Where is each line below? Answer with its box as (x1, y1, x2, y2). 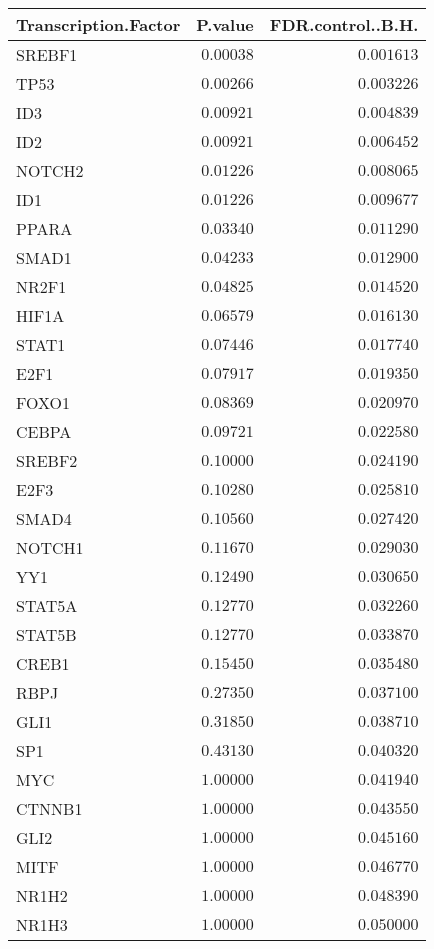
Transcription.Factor (16, 13, 181, 36)
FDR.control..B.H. (269, 13, 419, 36)
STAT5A (16, 594, 78, 617)
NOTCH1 (16, 536, 84, 559)
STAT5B (16, 623, 77, 646)
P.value (196, 13, 254, 36)
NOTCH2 (16, 159, 84, 182)
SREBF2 (16, 449, 78, 472)
